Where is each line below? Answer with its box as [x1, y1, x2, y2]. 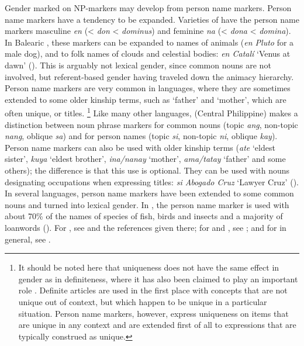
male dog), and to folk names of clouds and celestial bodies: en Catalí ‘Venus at [5, 47, 291, 60]
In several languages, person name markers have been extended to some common [5, 187, 294, 199]
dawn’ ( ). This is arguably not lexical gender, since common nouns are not [5, 58, 271, 71]
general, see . [5, 233, 51, 245]
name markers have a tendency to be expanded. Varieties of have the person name [5, 13, 299, 25]
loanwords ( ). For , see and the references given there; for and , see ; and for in [5, 221, 286, 233]
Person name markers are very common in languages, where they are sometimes [5, 82, 291, 94]
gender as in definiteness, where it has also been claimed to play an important [18, 272, 298, 285]
